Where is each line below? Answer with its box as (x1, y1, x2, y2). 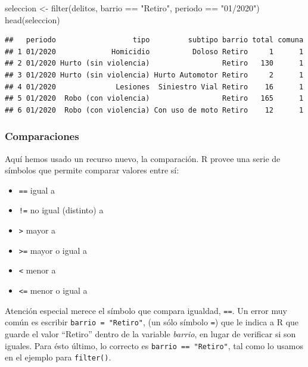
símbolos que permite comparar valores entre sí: (5, 164, 179, 176)
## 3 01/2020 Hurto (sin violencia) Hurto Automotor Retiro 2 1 (5, 70, 304, 79)
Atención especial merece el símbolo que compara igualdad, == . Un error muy (5, 304, 287, 316)
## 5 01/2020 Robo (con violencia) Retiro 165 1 (5, 94, 304, 103)
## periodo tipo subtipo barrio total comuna (5, 36, 304, 45)
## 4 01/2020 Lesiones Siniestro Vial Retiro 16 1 (5, 82, 304, 91)
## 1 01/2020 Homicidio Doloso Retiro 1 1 (5, 47, 304, 56)
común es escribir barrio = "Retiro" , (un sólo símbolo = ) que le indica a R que (5, 316, 299, 328)
